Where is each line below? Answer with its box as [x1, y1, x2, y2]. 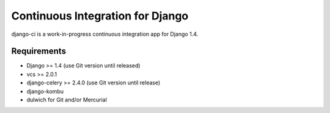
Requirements [11, 46, 67, 56]
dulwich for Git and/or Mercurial [26, 96, 107, 103]
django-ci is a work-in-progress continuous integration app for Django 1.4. [11, 30, 199, 38]
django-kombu [26, 87, 64, 95]
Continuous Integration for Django [11, 9, 189, 22]
